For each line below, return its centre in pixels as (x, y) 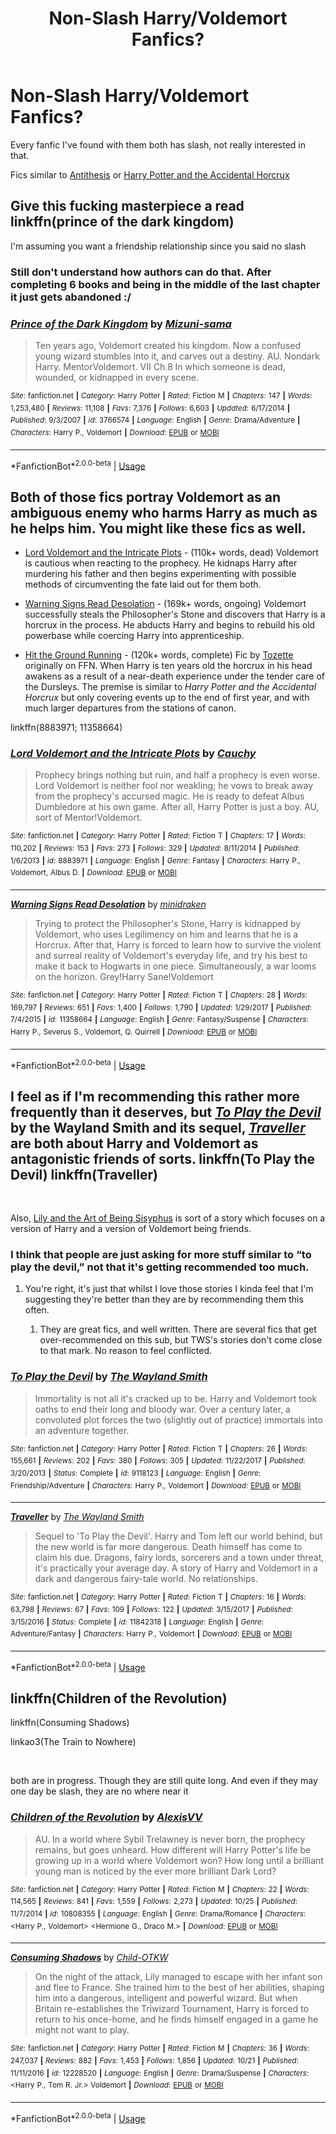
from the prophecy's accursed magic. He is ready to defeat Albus (169, 796)
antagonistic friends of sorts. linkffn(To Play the (163, 1158)
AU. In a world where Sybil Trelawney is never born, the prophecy (170, 1839)
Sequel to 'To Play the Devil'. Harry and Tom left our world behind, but (178, 1536)
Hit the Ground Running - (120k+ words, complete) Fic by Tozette (159, 655)
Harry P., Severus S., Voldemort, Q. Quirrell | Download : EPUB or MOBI (134, 1032)
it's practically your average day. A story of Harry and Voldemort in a (176, 1568)
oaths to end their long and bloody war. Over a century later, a (162, 1409)
